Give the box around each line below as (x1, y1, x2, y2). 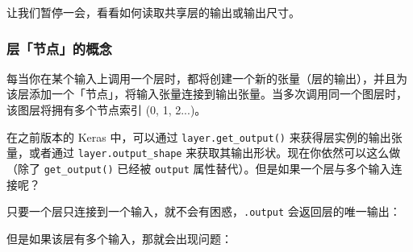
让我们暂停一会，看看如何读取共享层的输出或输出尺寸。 (6, 4, 300, 20)
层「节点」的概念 (6, 38, 112, 58)
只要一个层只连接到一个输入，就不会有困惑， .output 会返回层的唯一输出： (6, 203, 401, 220)
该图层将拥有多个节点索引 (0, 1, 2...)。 (6, 101, 206, 118)
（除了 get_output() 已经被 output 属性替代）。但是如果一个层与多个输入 (6, 159, 391, 176)
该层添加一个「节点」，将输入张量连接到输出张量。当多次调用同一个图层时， (6, 85, 407, 102)
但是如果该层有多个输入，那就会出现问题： (6, 229, 232, 246)
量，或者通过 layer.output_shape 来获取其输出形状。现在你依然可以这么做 (6, 144, 401, 161)
